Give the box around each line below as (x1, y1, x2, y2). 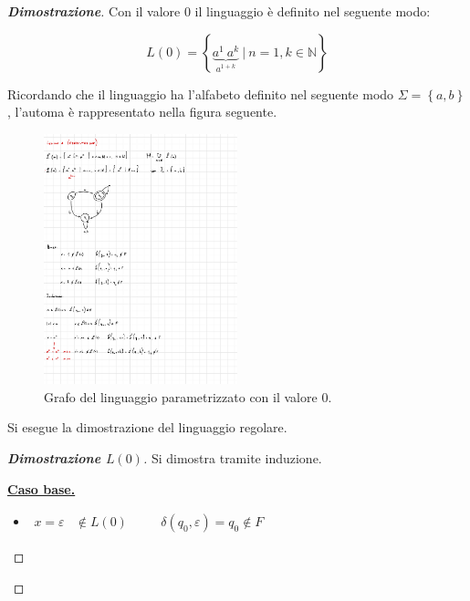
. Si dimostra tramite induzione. (142, 449, 322, 467)
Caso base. (7, 479, 76, 498)
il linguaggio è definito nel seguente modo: (194, 2, 431, 20)
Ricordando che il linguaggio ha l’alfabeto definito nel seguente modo (7, 84, 394, 103)
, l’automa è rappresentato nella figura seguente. (7, 102, 277, 121)
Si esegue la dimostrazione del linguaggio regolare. (7, 418, 287, 437)
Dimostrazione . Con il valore (7, 2, 181, 20)
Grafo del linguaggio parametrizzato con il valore (44, 387, 318, 406)
